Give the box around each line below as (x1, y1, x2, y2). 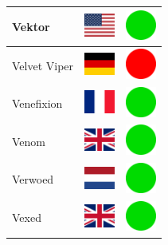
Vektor (12, 18, 50, 34)
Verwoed (12, 171, 54, 188)
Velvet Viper (12, 57, 74, 73)
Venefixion (12, 95, 63, 112)
